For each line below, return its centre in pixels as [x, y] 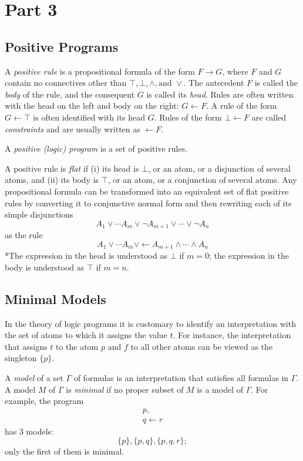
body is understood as [45, 267]
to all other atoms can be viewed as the [202, 346]
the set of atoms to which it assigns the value [86, 335]
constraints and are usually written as [73, 128]
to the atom [77, 346]
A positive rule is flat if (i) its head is [72, 168]
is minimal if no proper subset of [125, 389]
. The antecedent [214, 83]
